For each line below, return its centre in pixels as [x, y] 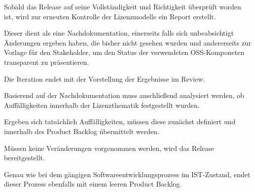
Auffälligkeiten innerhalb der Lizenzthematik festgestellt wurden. [102, 105]
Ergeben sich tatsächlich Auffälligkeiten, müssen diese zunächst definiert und [120, 121]
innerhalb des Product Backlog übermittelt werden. [82, 131]
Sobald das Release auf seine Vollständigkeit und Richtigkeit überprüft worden [123, 6]
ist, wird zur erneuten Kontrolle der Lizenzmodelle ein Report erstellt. [110, 16]
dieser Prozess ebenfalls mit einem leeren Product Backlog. [93, 184]
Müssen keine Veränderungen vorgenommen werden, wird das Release [109, 148]
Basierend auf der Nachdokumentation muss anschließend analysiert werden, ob [124, 95]
